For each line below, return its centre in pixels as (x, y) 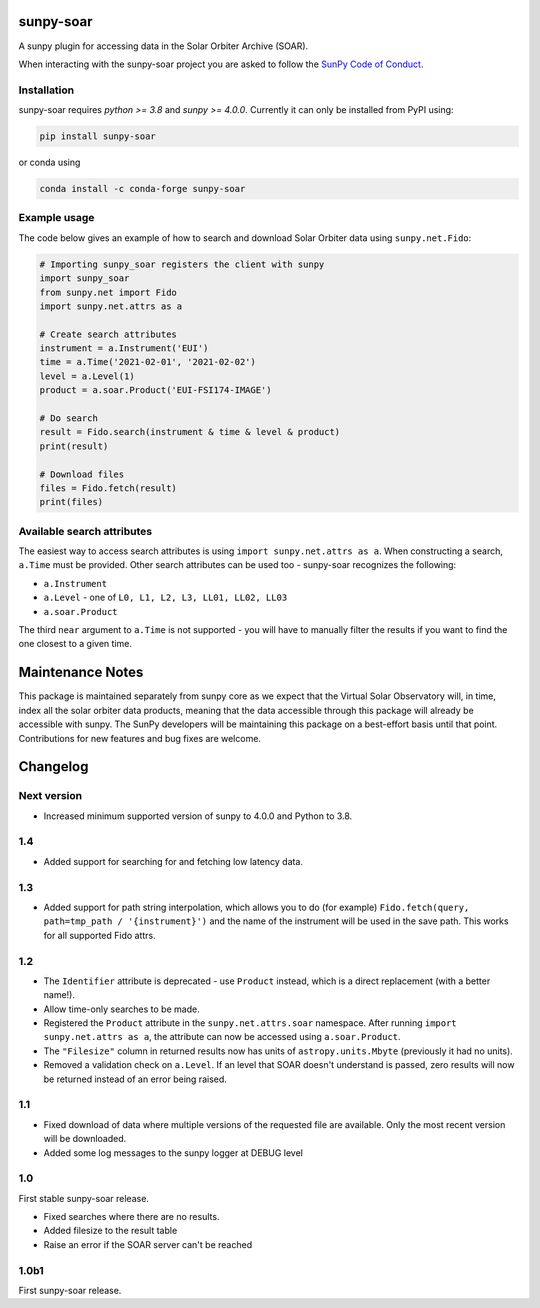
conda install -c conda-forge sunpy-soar (142, 188)
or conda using (49, 162)
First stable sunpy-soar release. (84, 1198)
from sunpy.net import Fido (108, 292)
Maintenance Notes (81, 672)
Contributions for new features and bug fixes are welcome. (140, 738)
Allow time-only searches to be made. (121, 1009)
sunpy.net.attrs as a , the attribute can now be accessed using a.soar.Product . (222, 1037)
